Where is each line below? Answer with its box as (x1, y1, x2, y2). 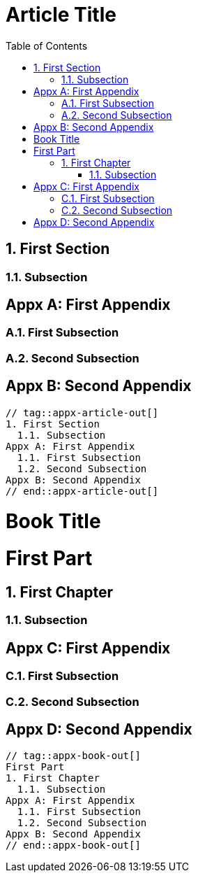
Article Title (6, 3, 116, 27)
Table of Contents (6, 39, 88, 52)
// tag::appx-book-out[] (6, 750, 141, 762)
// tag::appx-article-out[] (6, 406, 159, 418)
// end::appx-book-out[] (6, 840, 141, 851)
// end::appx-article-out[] (6, 485, 159, 497)
